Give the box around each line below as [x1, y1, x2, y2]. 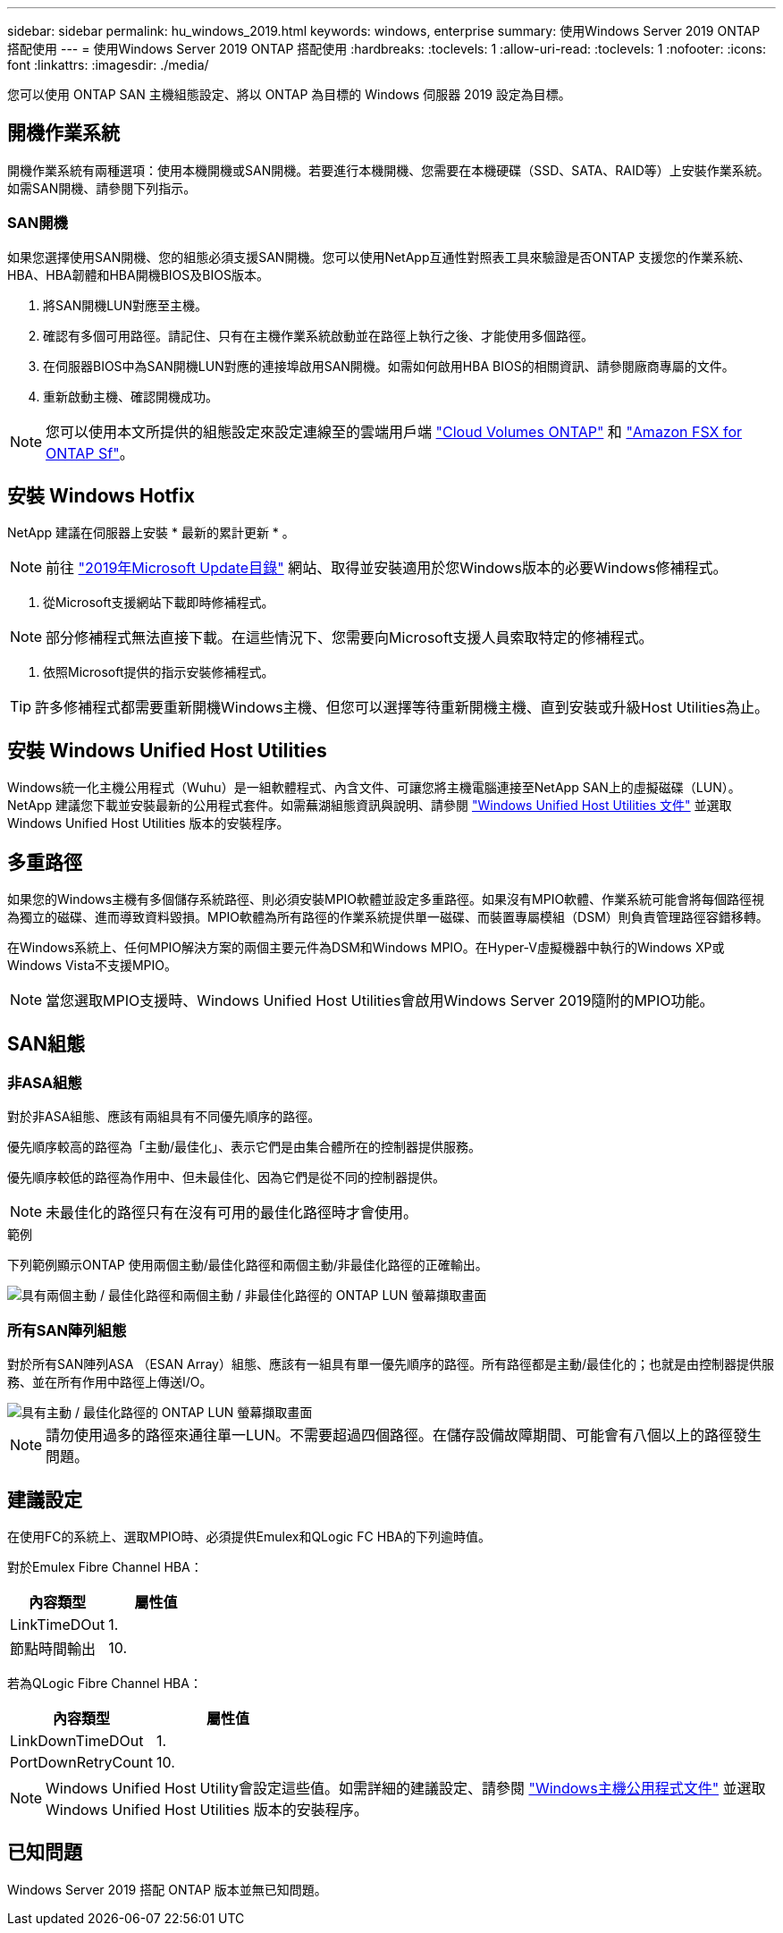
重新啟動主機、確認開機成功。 [43, 388, 218, 404]
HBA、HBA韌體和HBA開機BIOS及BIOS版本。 [7, 266, 269, 283]
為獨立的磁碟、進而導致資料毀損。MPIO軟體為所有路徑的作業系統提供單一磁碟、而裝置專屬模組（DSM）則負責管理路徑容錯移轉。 [7, 909, 769, 925]
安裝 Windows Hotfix [7, 485, 195, 508]
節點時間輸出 [10, 1639, 97, 1658]
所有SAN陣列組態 [7, 1321, 127, 1339]
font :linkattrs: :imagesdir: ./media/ [7, 57, 209, 72]
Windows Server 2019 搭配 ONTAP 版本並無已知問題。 [7, 1881, 327, 1897]
